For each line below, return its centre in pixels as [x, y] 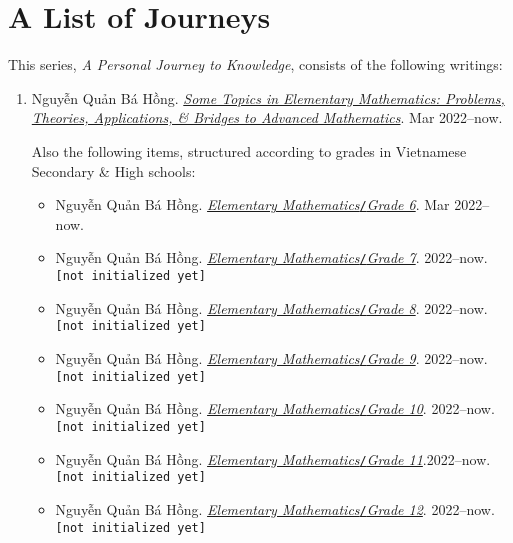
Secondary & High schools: [113, 170]
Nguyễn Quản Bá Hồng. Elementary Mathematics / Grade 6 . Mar [252, 204]
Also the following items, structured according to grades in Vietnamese [249, 150]
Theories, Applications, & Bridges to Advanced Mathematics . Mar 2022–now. [267, 117]
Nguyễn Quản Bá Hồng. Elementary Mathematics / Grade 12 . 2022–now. [275, 508]
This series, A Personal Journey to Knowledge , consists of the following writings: [255, 64]
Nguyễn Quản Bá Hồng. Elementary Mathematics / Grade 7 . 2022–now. [271, 257]
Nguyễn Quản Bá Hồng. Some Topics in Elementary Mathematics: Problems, [268, 97]
